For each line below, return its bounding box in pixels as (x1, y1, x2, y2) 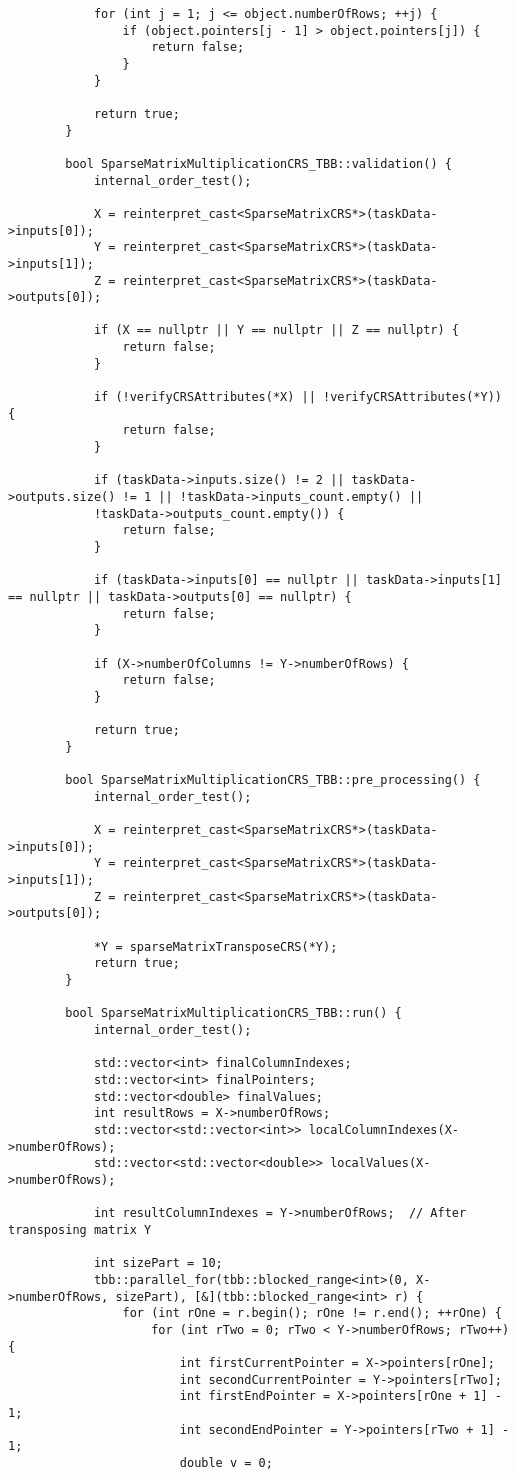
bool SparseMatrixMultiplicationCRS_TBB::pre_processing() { (65, 773, 481, 788)
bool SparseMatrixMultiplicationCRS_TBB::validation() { (65, 156, 452, 171)
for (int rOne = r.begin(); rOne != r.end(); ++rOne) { (122, 1306, 502, 1321)
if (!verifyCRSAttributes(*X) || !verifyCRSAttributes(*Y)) (93, 390, 502, 405)
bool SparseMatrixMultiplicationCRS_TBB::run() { (65, 1006, 402, 1021)
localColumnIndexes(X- (308, 1122, 460, 1137)
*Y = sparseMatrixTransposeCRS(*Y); (93, 939, 338, 954)
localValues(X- (330, 1156, 431, 1171)
